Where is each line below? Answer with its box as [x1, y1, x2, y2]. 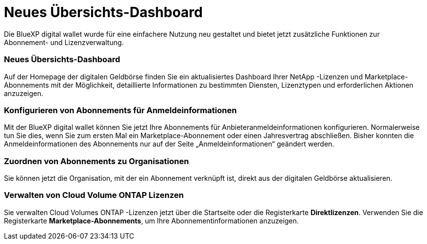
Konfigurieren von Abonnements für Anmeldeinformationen [4, 105, 237, 115]
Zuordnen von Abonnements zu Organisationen [4, 156, 189, 166]
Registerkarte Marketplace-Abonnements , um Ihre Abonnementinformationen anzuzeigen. [4, 216, 299, 225]
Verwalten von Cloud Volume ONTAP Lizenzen [4, 190, 184, 200]
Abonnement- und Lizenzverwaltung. [4, 38, 124, 47]
